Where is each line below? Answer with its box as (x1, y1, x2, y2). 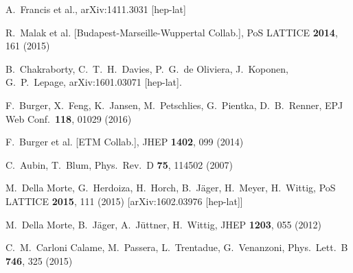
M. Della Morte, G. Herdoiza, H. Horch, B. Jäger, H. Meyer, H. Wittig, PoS (5, 180, 336, 195)
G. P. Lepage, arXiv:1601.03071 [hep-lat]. (5, 75, 182, 89)
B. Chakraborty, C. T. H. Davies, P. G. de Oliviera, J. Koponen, (5, 61, 288, 75)
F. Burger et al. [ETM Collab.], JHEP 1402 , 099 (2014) (5, 134, 244, 149)
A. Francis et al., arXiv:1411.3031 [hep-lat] (5, 2, 186, 16)
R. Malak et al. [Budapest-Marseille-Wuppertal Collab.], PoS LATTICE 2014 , (5, 25, 338, 39)
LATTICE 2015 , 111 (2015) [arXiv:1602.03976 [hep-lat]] (5, 193, 243, 208)
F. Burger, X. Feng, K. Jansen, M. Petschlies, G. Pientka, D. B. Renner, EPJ (5, 97, 343, 112)
